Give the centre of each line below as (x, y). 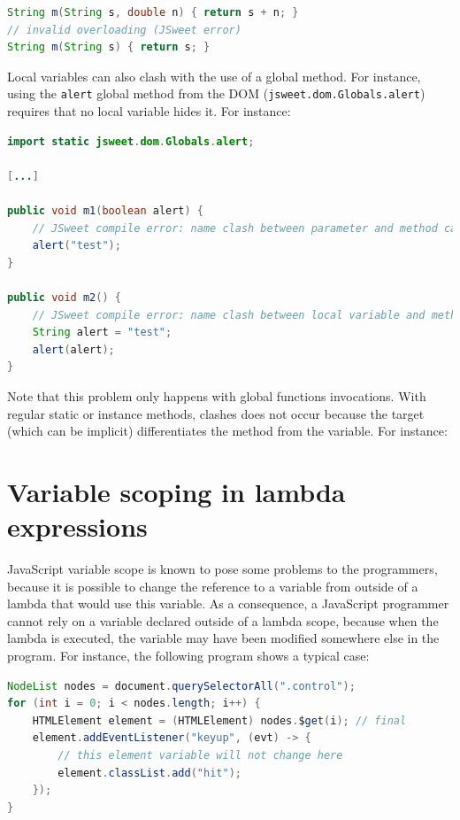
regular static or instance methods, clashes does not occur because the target (216, 413)
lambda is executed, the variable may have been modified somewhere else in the (223, 638)
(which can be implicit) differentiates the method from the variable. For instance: (227, 431)
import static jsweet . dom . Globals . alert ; (131, 141)
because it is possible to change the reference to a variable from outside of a (213, 586)
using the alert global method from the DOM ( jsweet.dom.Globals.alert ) (216, 93)
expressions (77, 526)
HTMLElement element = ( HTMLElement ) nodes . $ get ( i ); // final (219, 720)
